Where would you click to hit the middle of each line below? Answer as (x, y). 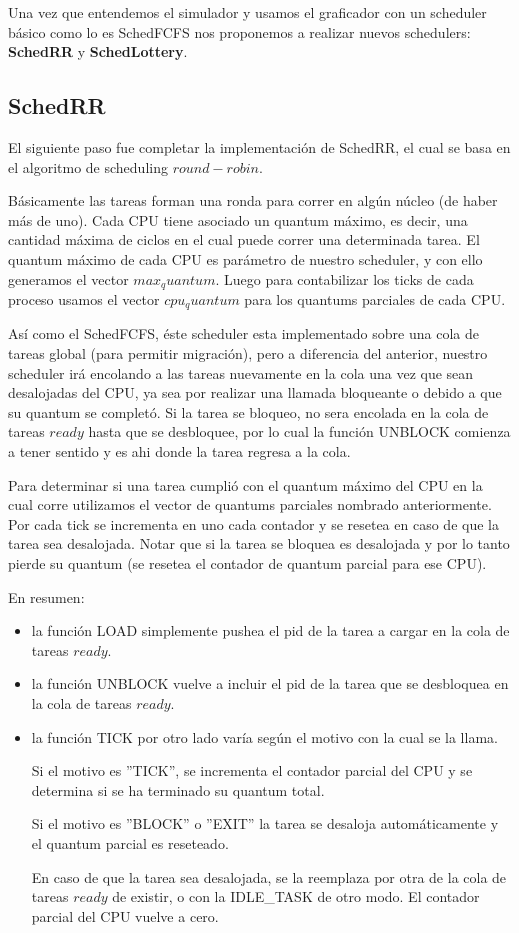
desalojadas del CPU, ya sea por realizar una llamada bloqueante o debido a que (255, 392)
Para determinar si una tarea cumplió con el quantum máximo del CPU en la (245, 484)
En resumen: (46, 596)
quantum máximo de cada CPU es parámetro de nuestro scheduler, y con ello (245, 258)
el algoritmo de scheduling (88, 166)
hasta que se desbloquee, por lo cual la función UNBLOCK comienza (299, 431)
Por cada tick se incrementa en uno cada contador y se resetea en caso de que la (253, 523)
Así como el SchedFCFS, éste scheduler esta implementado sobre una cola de (243, 333)
